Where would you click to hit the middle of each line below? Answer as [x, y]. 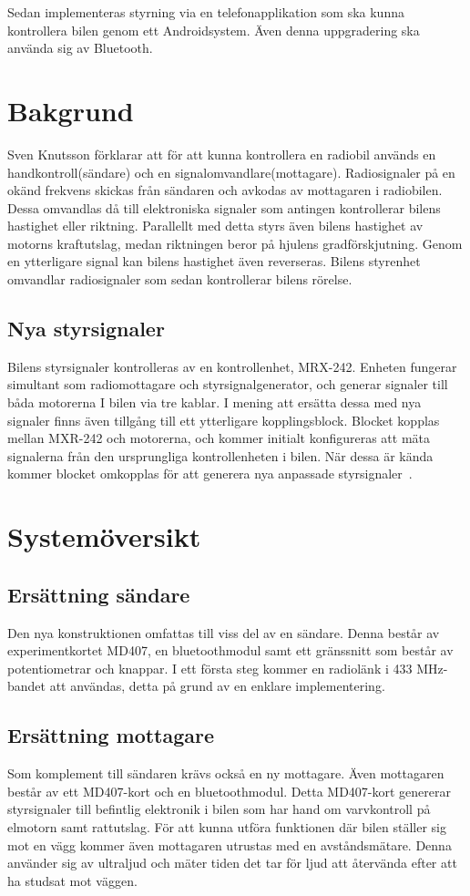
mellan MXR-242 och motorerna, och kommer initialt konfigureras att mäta [219, 438]
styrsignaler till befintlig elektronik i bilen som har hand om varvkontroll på [219, 809]
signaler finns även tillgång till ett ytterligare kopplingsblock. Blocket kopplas [224, 420]
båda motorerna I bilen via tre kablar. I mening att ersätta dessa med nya [215, 402]
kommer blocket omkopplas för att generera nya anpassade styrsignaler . [210, 474]
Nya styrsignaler [86, 329]
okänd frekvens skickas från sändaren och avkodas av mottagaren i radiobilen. [225, 190]
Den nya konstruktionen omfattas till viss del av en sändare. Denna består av [224, 632]
